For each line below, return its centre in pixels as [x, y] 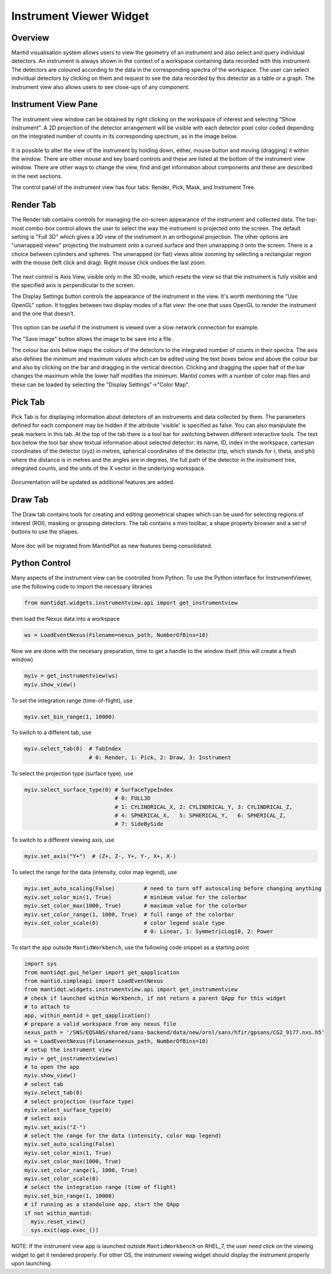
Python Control [41, 563]
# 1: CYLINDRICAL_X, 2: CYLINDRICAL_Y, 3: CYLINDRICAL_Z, [204, 807]
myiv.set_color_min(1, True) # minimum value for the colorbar [136, 897]
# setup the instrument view [68, 1050]
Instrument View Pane [55, 104]
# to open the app [52, 1067]
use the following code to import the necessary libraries [82, 586]
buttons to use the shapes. [45, 532]
